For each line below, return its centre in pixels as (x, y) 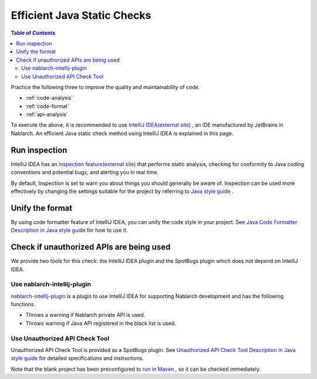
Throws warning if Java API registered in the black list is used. (101, 323)
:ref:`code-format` (48, 106)
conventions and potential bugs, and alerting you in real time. (85, 172)
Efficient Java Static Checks (81, 15)
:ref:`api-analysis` (47, 114)
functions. (23, 304)
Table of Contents (33, 33)
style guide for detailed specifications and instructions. (77, 358)
